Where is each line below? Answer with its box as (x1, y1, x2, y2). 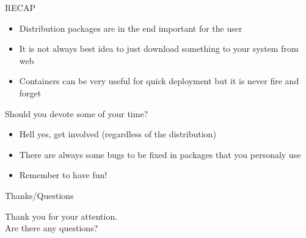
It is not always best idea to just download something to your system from (19, 42, 299, 55)
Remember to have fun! (19, 168, 107, 181)
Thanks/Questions (5, 189, 74, 201)
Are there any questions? (5, 222, 98, 234)
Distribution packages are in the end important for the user (19, 21, 242, 34)
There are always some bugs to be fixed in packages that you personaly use (19, 148, 301, 160)
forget (19, 86, 42, 99)
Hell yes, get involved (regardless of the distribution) (19, 128, 216, 140)
